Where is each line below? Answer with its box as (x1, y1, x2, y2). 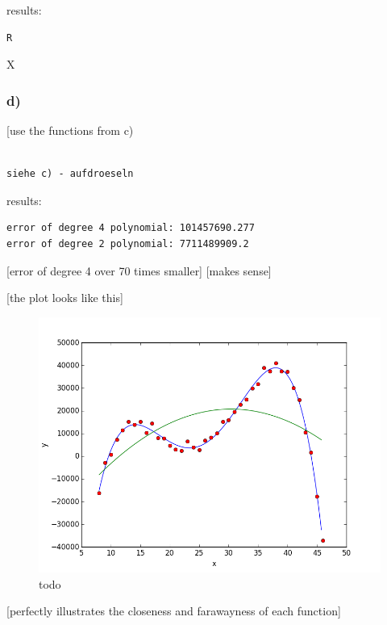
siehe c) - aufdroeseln (6, 168, 134, 180)
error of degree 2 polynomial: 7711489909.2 (6, 237, 249, 250)
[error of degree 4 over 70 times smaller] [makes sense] (6, 262, 272, 279)
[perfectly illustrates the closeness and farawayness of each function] (6, 602, 341, 619)
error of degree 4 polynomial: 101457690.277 (6, 222, 255, 234)
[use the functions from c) (6, 122, 134, 138)
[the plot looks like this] (6, 289, 123, 306)
